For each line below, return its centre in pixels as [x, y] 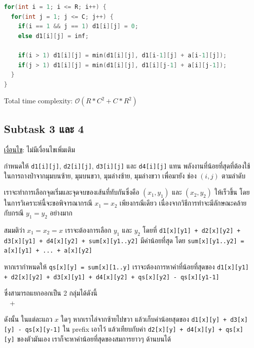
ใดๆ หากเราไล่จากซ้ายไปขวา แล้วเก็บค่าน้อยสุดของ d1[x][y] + [144, 319]
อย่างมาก [61, 212]
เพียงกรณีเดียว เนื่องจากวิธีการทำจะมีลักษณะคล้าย [183, 203]
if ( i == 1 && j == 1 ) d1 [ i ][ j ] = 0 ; [78, 26]
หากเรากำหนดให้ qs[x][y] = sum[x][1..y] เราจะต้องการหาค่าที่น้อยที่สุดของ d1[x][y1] [127, 266]
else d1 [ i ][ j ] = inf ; [53, 36]
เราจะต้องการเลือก [88, 230]
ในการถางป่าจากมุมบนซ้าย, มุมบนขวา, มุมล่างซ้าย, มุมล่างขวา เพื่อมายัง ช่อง [100, 175]
